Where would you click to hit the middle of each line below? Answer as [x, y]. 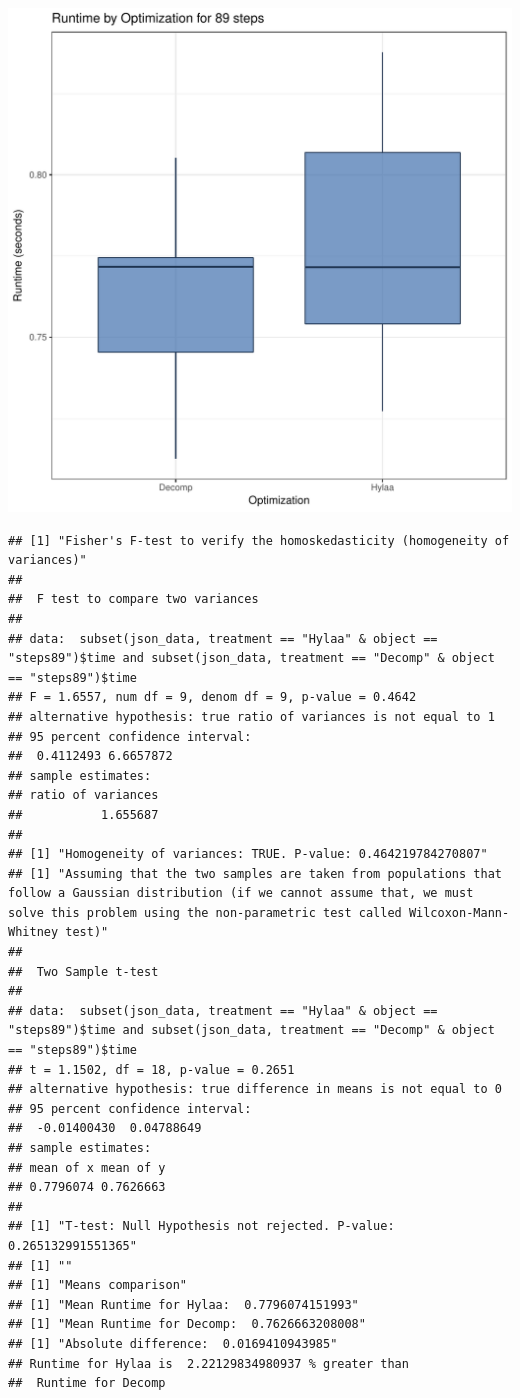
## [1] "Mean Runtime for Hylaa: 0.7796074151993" [183, 1304]
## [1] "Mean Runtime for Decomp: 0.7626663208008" [187, 1324]
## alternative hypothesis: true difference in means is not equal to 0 [255, 1089]
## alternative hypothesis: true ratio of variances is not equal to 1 [251, 716]
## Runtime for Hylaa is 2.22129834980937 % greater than [208, 1363]
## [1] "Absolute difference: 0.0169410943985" [173, 1343]
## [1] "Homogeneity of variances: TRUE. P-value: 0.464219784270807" [248, 854]
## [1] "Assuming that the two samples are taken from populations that [255, 873]
